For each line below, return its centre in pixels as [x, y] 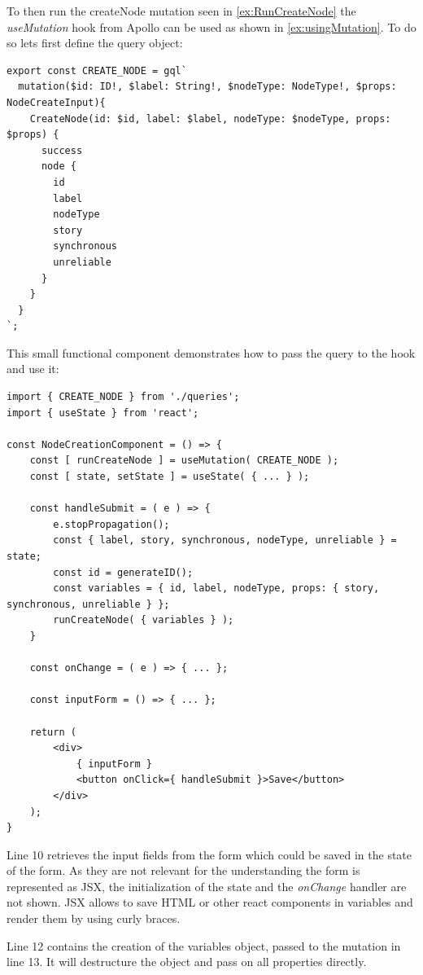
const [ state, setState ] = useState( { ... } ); [170, 477]
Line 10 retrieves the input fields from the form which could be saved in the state [209, 854]
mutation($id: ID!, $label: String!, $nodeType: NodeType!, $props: [207, 87]
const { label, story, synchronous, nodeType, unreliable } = [225, 540]
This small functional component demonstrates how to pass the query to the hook [211, 352]
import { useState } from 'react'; [103, 413]
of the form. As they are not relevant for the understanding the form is [183, 870]
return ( [53, 732]
